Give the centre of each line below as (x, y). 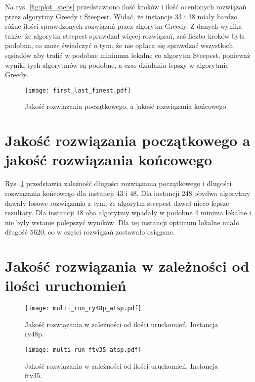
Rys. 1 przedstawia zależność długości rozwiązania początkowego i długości (118, 183)
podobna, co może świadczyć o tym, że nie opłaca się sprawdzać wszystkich (119, 45)
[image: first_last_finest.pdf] (78, 90)
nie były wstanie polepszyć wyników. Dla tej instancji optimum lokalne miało (122, 222)
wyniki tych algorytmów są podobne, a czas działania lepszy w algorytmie (117, 65)
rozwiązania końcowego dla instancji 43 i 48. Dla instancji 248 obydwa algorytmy (128, 193)
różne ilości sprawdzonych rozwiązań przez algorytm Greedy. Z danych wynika (124, 26)
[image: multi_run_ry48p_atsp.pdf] (83, 309)
